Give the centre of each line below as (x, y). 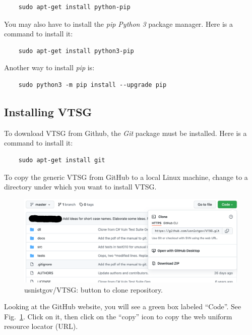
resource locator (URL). (41, 326)
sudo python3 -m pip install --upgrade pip (92, 85)
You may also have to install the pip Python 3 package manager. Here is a (119, 23)
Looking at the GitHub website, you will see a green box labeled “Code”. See (123, 306)
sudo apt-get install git (62, 160)
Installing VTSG (48, 111)
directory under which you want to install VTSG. (80, 187)
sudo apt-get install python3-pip (76, 51)
